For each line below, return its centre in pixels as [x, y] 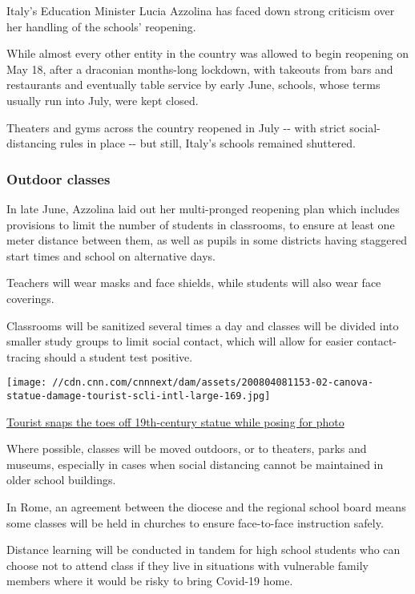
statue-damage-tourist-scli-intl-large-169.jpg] [139, 396]
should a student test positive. [119, 356]
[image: [27, 383]
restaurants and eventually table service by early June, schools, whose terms [193, 85]
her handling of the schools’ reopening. [101, 26]
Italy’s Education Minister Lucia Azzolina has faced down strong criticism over [201, 10]
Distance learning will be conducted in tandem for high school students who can [203, 550]
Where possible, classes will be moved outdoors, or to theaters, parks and [187, 449]
